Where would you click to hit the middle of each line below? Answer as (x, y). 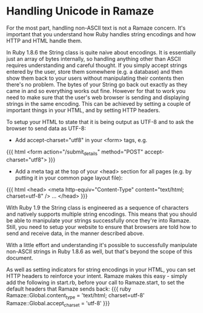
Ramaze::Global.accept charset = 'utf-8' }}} (58, 304)
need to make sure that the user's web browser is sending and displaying (98, 97)
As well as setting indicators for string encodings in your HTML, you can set (101, 269)
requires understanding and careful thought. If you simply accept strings (97, 65)
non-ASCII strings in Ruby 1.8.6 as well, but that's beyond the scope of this (99, 251)
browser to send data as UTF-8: (46, 128)
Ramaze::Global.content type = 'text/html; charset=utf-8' (75, 296)
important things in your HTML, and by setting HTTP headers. (83, 110)
